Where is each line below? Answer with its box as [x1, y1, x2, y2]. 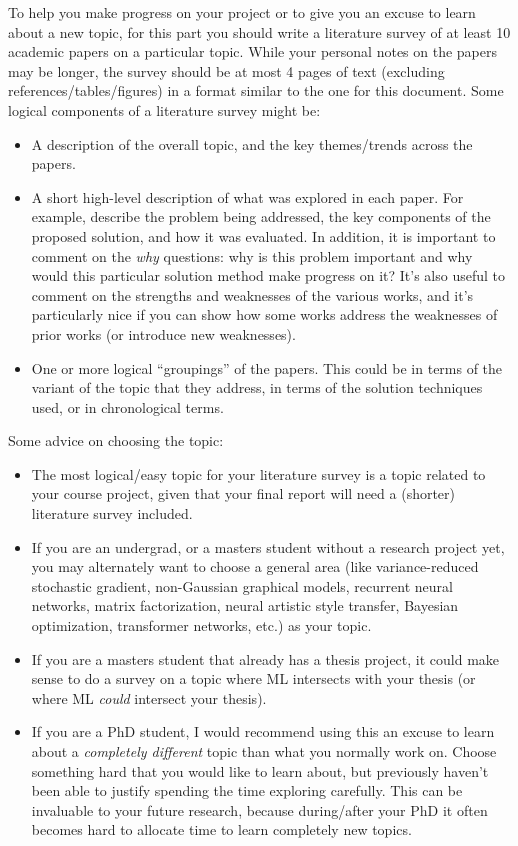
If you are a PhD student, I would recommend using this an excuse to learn [31, 721, 495, 742]
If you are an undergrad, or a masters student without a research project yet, [31, 536, 505, 557]
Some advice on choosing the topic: [8, 430, 224, 451]
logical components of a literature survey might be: [8, 99, 321, 120]
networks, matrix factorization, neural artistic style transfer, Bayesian [31, 595, 459, 616]
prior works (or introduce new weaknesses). [31, 323, 296, 344]
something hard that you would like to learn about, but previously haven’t [31, 760, 489, 781]
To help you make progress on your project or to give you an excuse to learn [8, 2, 476, 22]
